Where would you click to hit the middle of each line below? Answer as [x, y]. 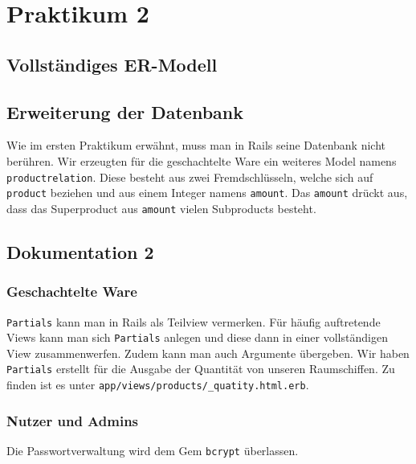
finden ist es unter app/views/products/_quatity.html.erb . [158, 385]
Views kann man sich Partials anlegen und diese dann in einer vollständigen [197, 337]
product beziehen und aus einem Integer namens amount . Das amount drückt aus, [207, 193]
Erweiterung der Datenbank [125, 111]
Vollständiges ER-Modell [112, 64]
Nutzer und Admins [73, 420]
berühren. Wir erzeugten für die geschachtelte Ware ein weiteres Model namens [202, 160]
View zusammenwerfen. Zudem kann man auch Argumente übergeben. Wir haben [208, 353]
